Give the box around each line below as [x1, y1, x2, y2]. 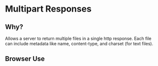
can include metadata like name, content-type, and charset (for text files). [5, 41, 154, 47]
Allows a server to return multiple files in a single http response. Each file [5, 35, 152, 41]
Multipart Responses [5, 3, 92, 15]
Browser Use [5, 55, 45, 63]
